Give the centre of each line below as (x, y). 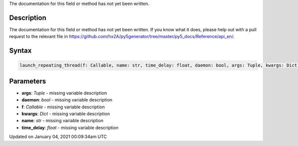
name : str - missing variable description (63, 121)
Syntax (20, 51)
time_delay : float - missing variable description (70, 127)
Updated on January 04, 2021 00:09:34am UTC (58, 137)
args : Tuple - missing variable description (64, 93)
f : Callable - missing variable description (63, 107)
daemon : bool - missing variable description (67, 100)
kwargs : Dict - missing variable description (66, 113)
